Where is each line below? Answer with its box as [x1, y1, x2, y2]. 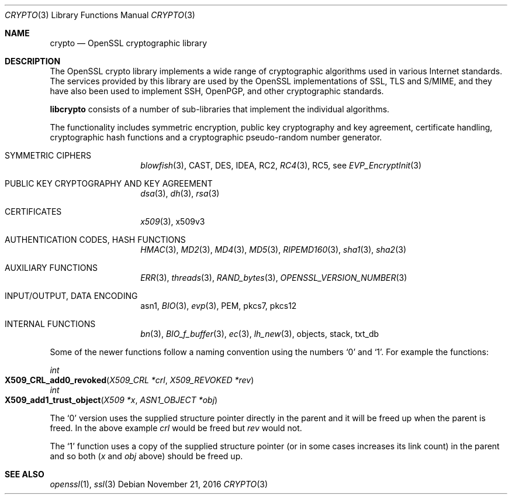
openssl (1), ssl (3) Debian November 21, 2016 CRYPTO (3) [50, 479, 268, 489]
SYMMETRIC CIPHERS [5, 150, 91, 160]
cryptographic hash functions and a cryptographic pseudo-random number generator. [50, 132, 382, 142]
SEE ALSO [5, 469, 44, 479]
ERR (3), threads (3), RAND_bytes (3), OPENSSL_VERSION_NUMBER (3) [140, 273, 407, 283]
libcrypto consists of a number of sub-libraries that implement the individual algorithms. [50, 104, 390, 114]
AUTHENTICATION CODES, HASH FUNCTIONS [5, 235, 186, 245]
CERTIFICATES [5, 207, 62, 216]
